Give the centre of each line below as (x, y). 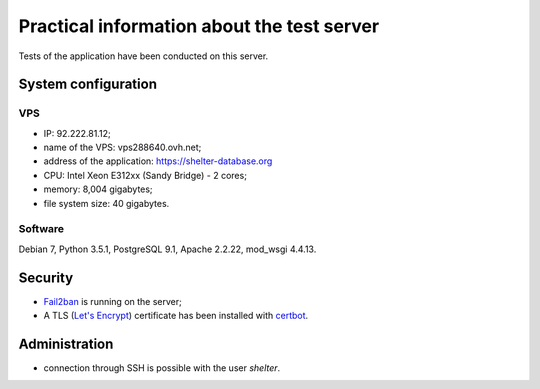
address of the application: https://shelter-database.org (158, 161)
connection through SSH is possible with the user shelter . (162, 368)
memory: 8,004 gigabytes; (98, 189)
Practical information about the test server (199, 26)
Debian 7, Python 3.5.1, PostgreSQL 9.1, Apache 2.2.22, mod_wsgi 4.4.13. (167, 249)
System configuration (87, 84)
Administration (66, 343)
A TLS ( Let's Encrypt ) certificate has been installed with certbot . (176, 316)
